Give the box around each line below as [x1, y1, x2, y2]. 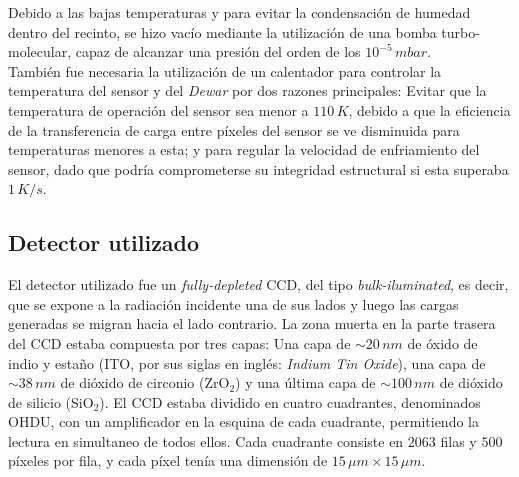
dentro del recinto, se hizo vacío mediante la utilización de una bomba [8, 21, 437, 42]
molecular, [8, 41, 72, 62]
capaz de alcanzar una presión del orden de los [75, 41, 361, 62]
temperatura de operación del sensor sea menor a [8, 99, 309, 120]
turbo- [441, 21, 480, 42]
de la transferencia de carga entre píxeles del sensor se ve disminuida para [8, 119, 460, 140]
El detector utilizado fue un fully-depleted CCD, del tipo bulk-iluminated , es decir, [8, 274, 509, 295]
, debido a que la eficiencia [348, 99, 511, 120]
